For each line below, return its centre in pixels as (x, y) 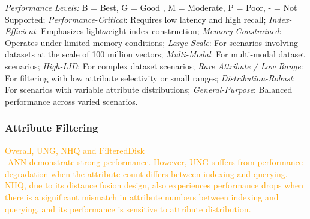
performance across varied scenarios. (71, 101)
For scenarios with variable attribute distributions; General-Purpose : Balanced (149, 89)
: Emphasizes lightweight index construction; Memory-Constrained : (159, 31)
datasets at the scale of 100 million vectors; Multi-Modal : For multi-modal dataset (155, 54)
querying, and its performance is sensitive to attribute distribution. (128, 209)
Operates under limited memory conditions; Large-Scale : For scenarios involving (152, 42)
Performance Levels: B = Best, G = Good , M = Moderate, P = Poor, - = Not (151, 7)
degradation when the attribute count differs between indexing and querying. (146, 173)
